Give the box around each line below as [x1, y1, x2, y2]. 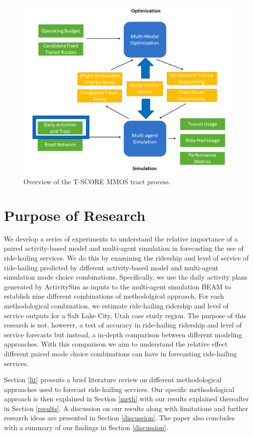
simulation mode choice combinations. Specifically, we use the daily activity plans [4, 272, 248, 282]
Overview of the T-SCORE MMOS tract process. [23, 176, 171, 187]
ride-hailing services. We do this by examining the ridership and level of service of [4, 252, 249, 262]
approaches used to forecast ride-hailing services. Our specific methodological [4, 384, 234, 394]
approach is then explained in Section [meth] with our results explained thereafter [4, 393, 249, 404]
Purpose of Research [4, 205, 146, 225]
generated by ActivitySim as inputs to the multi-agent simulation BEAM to [4, 281, 231, 291]
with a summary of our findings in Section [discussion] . [4, 422, 168, 433]
